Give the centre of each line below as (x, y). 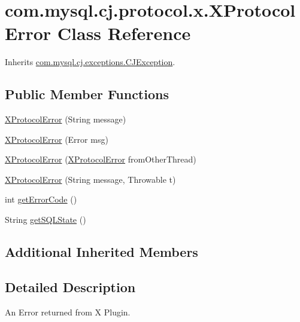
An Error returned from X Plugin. (68, 312)
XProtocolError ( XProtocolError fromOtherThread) (101, 159)
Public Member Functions (87, 94)
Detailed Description (70, 286)
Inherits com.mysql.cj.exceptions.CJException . (90, 62)
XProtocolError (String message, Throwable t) (90, 179)
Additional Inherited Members (101, 252)
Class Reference (124, 33)
